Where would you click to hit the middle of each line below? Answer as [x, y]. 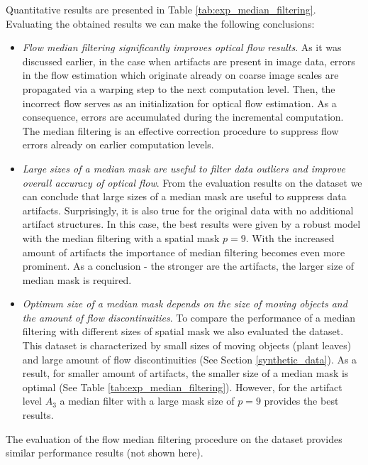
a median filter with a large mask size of [147, 401]
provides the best [301, 401]
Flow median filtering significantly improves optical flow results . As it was [182, 47]
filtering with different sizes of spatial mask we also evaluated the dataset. [183, 331]
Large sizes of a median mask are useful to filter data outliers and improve [184, 168]
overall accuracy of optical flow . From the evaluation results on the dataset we [192, 182]
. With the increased [290, 237]
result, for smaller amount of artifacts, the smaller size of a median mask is [185, 373]
